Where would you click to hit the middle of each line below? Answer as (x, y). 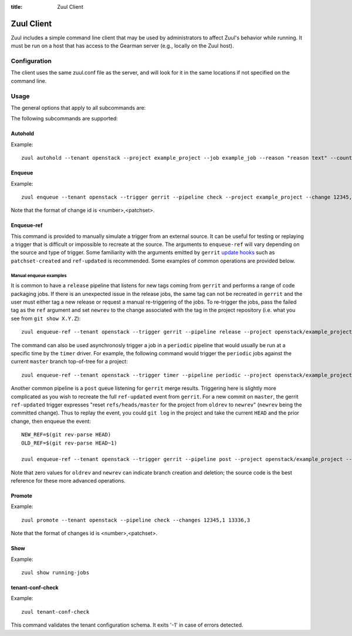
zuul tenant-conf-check (55, 612)
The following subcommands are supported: (65, 119)
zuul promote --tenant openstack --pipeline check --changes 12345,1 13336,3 (136, 520)
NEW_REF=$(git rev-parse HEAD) (66, 435)
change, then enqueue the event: (51, 421)
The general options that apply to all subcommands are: (78, 107)
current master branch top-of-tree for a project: (70, 362)
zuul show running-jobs (55, 573)
